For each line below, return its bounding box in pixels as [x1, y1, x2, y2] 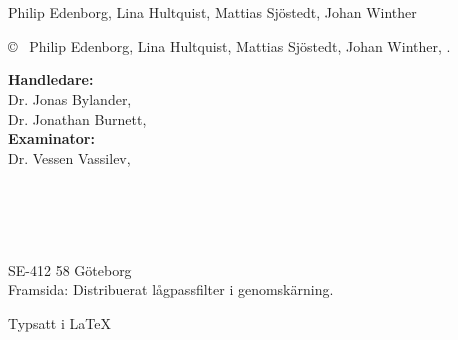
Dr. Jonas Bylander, [8, 88, 132, 109]
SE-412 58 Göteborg [8, 259, 132, 280]
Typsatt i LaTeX [8, 312, 111, 333]
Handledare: [8, 69, 94, 90]
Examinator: [8, 128, 95, 149]
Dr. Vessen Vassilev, [8, 147, 131, 168]
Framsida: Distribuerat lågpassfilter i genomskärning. [8, 279, 334, 300]
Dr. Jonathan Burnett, [8, 108, 147, 129]
